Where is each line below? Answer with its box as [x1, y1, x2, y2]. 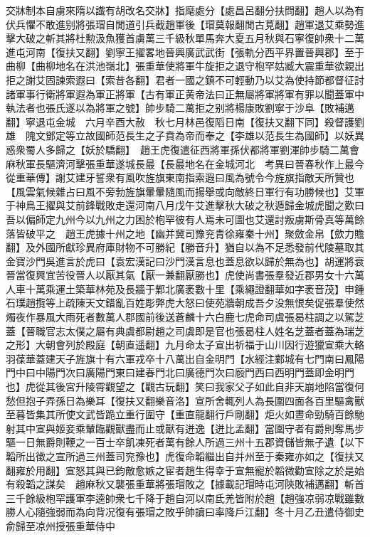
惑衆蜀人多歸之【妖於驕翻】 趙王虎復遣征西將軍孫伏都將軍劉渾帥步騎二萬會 [6, 142, 359, 156]
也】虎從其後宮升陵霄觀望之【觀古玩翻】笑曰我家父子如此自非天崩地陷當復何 [6, 379, 364, 394]
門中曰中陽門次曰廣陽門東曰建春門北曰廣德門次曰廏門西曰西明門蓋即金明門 [6, 365, 354, 380]
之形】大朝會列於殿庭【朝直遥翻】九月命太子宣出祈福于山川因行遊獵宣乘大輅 [6, 337, 364, 352]
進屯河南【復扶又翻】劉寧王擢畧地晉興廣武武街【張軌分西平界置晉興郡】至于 [6, 44, 364, 59]
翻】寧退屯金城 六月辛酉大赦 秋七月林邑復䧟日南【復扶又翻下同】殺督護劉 [6, 114, 364, 129]
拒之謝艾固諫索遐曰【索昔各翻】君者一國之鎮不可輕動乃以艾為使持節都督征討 [6, 72, 364, 87]
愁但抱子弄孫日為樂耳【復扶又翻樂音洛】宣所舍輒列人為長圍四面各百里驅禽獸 [6, 393, 364, 408]
